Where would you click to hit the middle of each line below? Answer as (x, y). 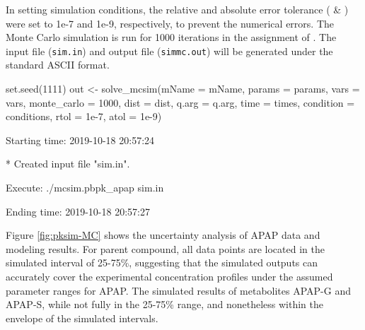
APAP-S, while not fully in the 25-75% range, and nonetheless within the (165, 304)
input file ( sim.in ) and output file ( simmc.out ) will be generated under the (169, 51)
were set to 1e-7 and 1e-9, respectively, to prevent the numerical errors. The (170, 23)
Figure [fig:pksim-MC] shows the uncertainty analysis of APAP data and (163, 235)
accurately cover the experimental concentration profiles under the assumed (169, 276)
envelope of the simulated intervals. (82, 318)
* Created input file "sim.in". (68, 164)
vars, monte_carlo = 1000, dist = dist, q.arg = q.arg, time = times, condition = (180, 102)
